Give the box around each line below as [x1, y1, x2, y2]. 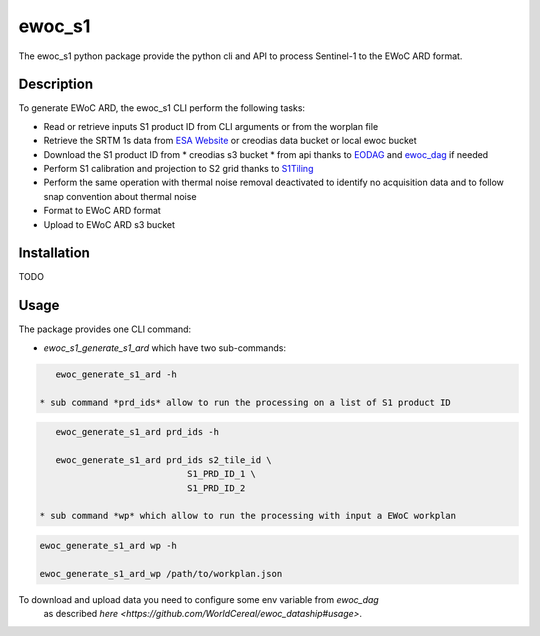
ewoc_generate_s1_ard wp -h [39, 540, 177, 552]
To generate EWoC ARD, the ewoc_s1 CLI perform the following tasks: [18, 102, 305, 114]
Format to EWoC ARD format [43, 205, 162, 217]
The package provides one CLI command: [18, 323, 192, 335]
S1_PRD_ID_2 [186, 482, 246, 494]
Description [18, 76, 94, 93]
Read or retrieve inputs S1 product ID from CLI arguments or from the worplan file [43, 120, 379, 132]
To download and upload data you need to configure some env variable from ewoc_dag [18, 593, 379, 605]
